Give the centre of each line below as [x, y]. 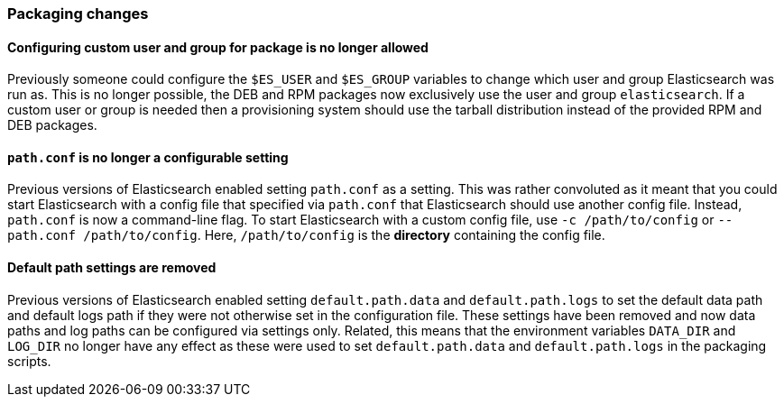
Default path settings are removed [112, 268]
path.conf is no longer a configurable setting [148, 157]
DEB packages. [52, 125]
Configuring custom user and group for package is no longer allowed [218, 47]
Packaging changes [78, 14]
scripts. [29, 361]
